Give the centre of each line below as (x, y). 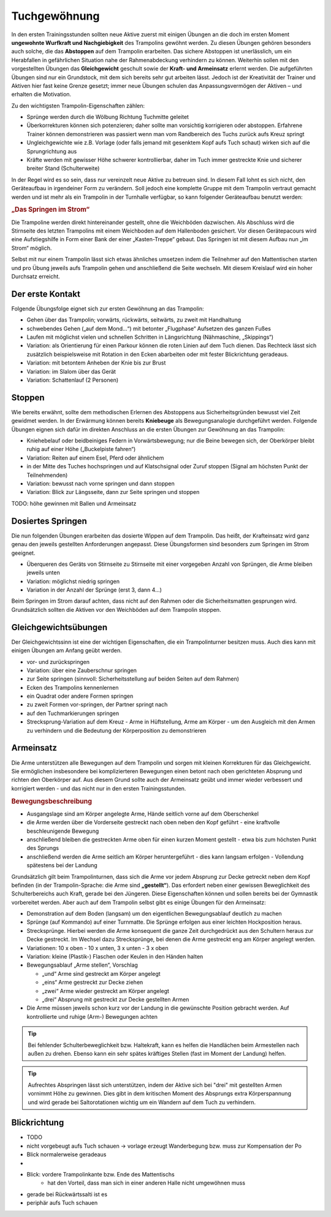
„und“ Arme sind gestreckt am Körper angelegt (101, 973)
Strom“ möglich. (32, 248)
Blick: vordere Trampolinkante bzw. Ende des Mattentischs (101, 1174)
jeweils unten (44, 573)
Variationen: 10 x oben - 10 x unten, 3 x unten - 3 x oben (97, 948)
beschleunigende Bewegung (63, 831)
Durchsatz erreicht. (36, 276)
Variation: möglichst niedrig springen (73, 581)
